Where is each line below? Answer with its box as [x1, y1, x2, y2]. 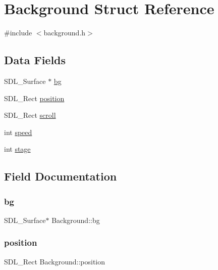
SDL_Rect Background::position [4, 256, 105, 266]
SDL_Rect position [4, 93, 65, 103]
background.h [43, 27, 86, 38]
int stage [4, 144, 31, 154]
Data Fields [4, 52, 66, 68]
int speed [4, 126, 32, 137]
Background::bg [51, 214, 100, 225]
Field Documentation [4, 168, 117, 184]
